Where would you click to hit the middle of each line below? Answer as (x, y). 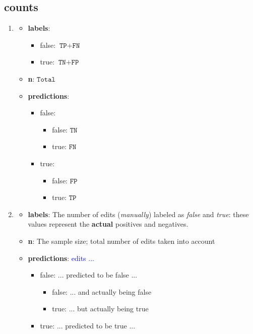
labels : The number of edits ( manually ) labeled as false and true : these (138, 214)
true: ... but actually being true (100, 309)
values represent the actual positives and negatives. (108, 224)
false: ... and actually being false (102, 291)
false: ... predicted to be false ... (89, 275)
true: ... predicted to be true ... (88, 325)
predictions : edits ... (61, 258)
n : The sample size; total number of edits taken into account (121, 241)
